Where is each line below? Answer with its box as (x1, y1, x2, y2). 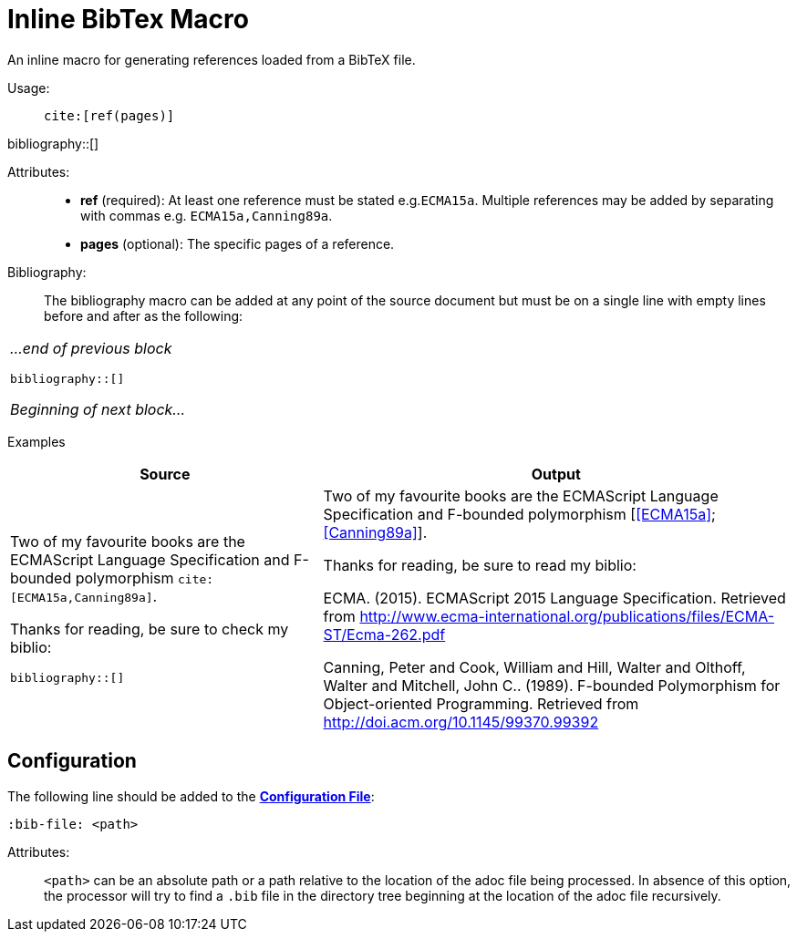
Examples (7, 433, 66, 449)
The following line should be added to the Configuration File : (7, 788, 375, 804)
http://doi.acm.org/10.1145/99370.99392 (323, 712, 599, 731)
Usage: (7, 79, 50, 96)
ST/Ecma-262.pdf (323, 624, 446, 644)
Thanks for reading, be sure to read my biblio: (323, 555, 637, 574)
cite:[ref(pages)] (44, 108, 175, 123)
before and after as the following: (44, 307, 243, 324)
